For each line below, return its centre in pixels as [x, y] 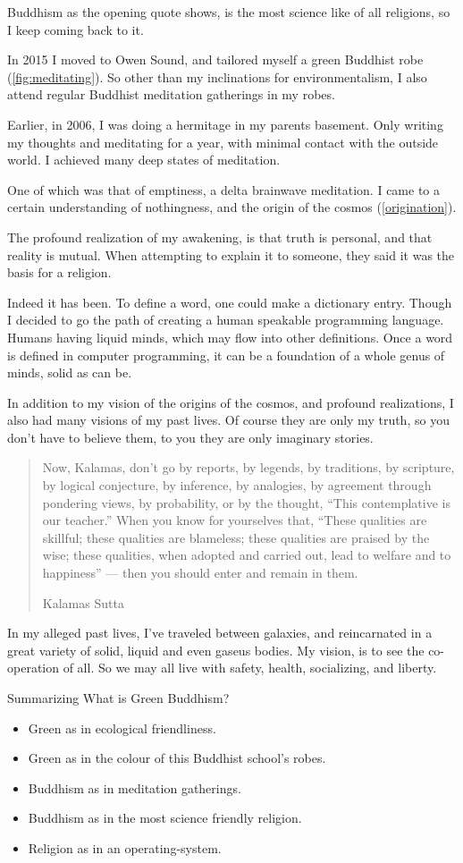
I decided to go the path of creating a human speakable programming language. [226, 320]
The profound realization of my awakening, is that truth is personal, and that [220, 237]
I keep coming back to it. [76, 29]
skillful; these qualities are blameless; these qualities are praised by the [236, 537]
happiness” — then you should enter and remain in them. [200, 573]
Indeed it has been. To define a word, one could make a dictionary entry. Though [230, 302]
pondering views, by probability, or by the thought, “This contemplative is [246, 502]
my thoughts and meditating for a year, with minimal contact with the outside [223, 142]
